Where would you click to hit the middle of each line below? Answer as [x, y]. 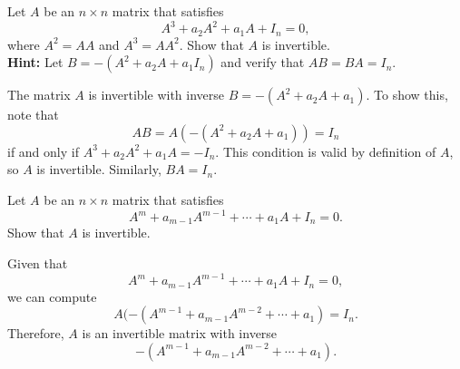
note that [33, 115]
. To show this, [407, 95]
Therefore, [36, 333]
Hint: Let [35, 62]
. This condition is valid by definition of [326, 151]
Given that [38, 263]
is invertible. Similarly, [99, 169]
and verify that [263, 62]
